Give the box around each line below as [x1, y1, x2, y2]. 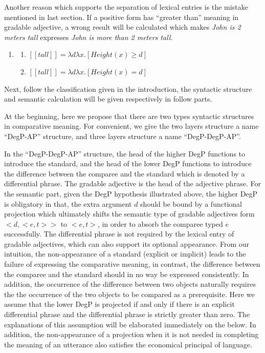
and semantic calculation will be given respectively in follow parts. [4, 93, 212, 104]
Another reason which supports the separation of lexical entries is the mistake [4, 2, 248, 12]
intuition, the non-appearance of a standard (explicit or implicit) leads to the [4, 248, 246, 259]
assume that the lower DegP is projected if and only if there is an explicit [4, 299, 235, 309]
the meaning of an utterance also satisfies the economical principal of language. [4, 339, 252, 349]
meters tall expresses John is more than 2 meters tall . [4, 31, 173, 42]
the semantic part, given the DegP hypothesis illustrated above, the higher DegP [4, 188, 258, 199]
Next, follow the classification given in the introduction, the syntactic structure [4, 83, 252, 94]
